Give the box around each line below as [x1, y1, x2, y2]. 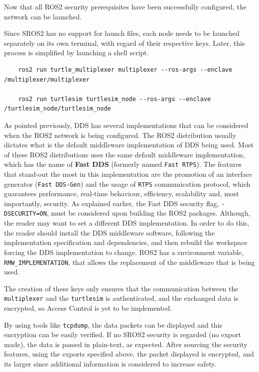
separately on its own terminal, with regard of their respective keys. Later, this [4, 37, 245, 48]
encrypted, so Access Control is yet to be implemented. [4, 303, 172, 313]
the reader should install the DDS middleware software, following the [4, 227, 215, 238]
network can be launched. [4, 11, 82, 21]
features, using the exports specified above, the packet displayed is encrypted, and [4, 349, 254, 359]
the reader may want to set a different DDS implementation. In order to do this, [4, 218, 250, 228]
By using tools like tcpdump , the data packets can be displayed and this [4, 319, 223, 330]
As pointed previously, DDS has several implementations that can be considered [4, 120, 249, 130]
